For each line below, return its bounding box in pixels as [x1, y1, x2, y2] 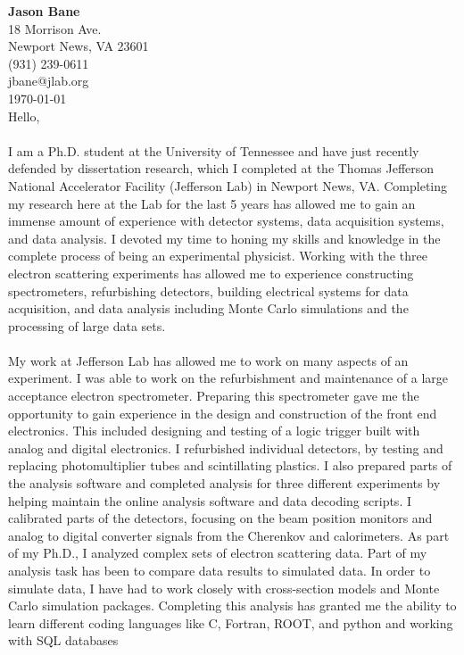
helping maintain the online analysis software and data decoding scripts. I [8, 491, 411, 510]
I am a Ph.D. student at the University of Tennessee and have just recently [8, 141, 419, 160]
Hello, [8, 106, 40, 125]
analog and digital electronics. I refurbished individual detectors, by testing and [8, 438, 443, 457]
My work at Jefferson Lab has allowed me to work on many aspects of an [8, 351, 409, 369]
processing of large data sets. [8, 316, 166, 335]
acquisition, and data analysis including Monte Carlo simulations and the [8, 299, 409, 318]
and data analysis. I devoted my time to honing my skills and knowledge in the [8, 228, 441, 247]
